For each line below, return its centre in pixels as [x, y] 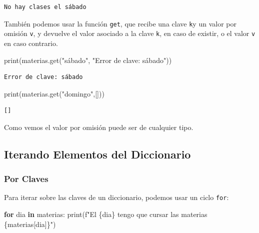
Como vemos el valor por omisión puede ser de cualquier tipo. [99, 127]
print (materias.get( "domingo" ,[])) [54, 93]
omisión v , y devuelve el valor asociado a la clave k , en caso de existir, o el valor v [130, 33]
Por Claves [26, 179]
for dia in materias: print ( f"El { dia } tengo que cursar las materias [106, 214]
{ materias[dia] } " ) [30, 224]
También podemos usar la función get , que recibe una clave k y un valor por [120, 23]
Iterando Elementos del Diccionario [97, 154]
